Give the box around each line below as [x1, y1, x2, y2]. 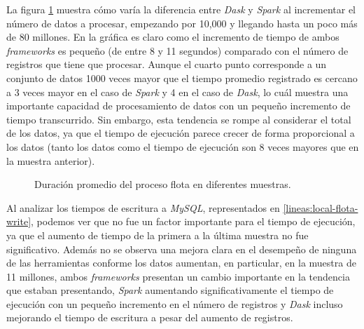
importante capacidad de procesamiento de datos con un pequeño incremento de [6, 98, 351, 113]
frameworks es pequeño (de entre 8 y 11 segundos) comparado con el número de [6, 43, 349, 58]
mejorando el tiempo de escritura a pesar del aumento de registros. [6, 310, 293, 325]
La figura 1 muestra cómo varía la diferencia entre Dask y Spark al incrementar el [6, 2, 356, 16]
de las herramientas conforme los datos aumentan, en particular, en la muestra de [6, 255, 356, 270]
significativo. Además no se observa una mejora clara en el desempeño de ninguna [6, 241, 357, 256]
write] [6, 214, 31, 229]
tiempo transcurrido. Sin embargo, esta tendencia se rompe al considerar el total [6, 112, 351, 126]
